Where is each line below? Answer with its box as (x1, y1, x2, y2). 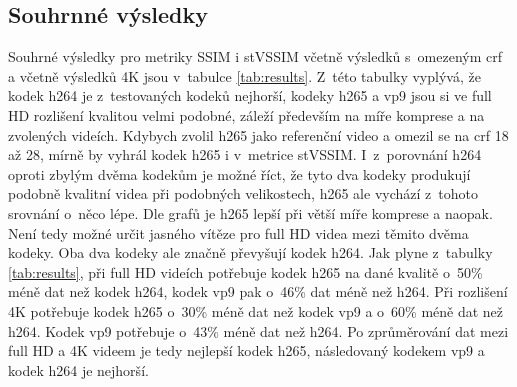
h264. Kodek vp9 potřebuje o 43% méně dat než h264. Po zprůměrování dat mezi (8, 320, 509, 341)
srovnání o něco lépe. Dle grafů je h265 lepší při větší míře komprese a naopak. (8, 202, 493, 223)
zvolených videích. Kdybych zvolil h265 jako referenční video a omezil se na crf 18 (8, 124, 509, 145)
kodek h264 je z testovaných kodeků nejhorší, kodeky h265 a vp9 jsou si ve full (8, 85, 492, 106)
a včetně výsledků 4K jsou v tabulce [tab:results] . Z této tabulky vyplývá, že (8, 65, 481, 86)
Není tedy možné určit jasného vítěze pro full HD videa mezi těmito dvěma (8, 222, 469, 243)
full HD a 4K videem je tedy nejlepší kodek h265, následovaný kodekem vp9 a (8, 340, 485, 361)
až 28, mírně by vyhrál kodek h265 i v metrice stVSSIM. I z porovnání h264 (8, 144, 482, 165)
